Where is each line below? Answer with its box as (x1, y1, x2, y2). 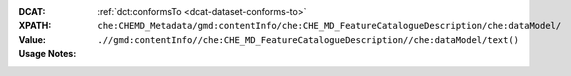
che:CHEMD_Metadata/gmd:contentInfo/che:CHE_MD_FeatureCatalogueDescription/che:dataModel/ (97, 20, 562, 32)
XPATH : (18, 20, 52, 32)
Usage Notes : (18, 48, 77, 60)
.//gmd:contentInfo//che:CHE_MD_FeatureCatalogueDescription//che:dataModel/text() (97, 34, 520, 45)
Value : (18, 33, 47, 45)
